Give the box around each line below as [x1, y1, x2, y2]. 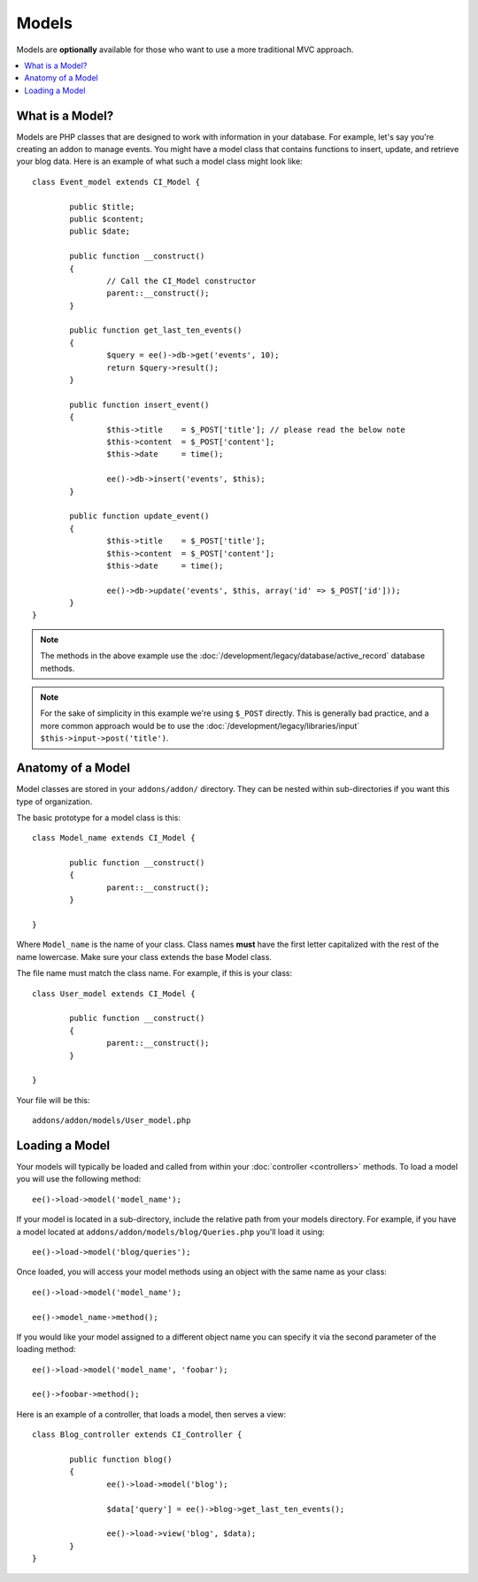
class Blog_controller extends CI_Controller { [32, 1430, 243, 1440]
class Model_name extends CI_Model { [32, 833, 197, 843]
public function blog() [69, 1455, 173, 1464]
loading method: [16, 1344, 76, 1355]
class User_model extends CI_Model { [32, 988, 197, 999]
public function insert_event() [69, 399, 210, 410]
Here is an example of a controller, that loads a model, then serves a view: [16, 1409, 287, 1419]
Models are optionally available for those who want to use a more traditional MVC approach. [16, 44, 354, 55]
